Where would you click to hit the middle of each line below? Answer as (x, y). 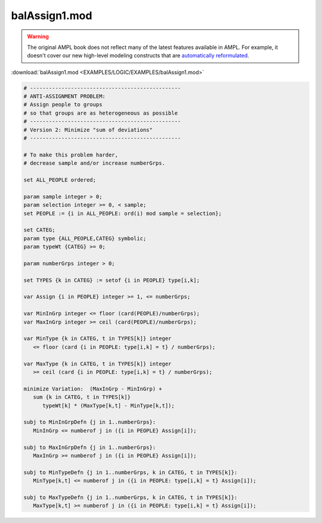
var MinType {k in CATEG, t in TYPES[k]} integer (97, 339)
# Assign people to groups (63, 105)
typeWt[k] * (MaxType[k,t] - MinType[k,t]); (109, 405)
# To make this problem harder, (71, 155)
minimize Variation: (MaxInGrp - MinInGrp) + (93, 389)
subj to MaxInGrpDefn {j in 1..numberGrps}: (90, 447)
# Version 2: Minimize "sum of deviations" (88, 130)
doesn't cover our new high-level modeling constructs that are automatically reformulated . (138, 56)
